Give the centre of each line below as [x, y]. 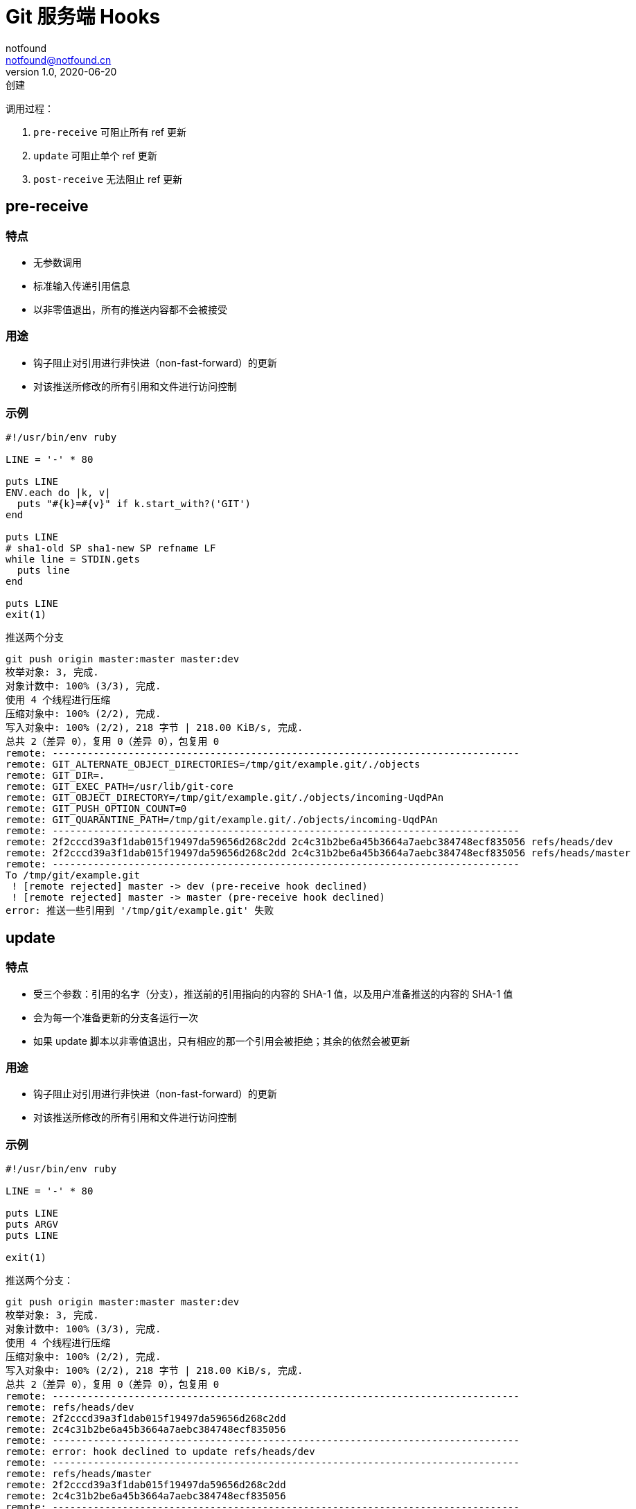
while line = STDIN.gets [73, 559]
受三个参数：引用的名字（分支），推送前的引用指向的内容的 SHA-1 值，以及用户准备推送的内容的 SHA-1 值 [273, 994]
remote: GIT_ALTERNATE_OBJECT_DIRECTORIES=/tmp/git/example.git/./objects [213, 765]
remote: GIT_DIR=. [55, 776]
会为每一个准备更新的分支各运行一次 [116, 1017]
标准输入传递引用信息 [82, 285]
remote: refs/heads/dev [70, 1407]
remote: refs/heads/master [79, 1474]
